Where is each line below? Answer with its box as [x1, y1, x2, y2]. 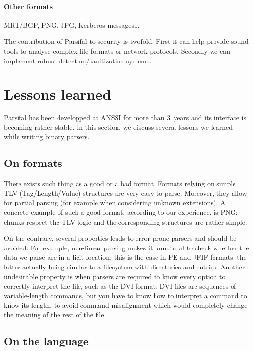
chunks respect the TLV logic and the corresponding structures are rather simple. [4, 216, 247, 227]
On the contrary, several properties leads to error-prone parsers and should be [4, 233, 237, 243]
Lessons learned [4, 84, 112, 104]
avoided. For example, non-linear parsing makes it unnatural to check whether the [4, 242, 249, 252]
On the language [4, 333, 89, 348]
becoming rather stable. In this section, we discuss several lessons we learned [4, 122, 233, 132]
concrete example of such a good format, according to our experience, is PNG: [4, 207, 238, 217]
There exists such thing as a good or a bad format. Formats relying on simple [4, 178, 236, 188]
